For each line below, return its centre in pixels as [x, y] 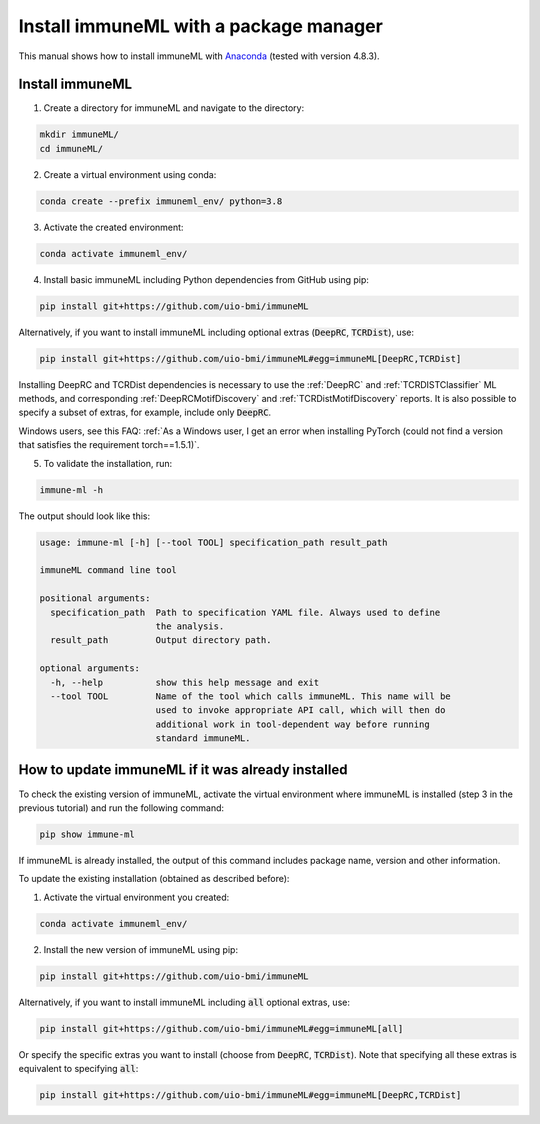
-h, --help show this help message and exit [185, 682]
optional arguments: [89, 668]
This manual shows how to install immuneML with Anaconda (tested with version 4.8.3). [199, 56]
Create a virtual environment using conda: [130, 174]
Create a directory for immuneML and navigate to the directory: [174, 108]
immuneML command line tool [108, 570]
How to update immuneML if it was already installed [183, 770]
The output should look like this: [84, 516]
